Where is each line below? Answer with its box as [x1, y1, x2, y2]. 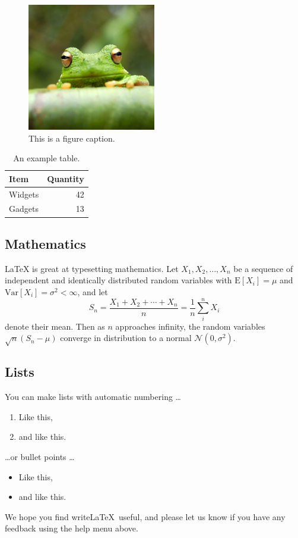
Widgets [9, 187, 39, 200]
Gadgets [9, 202, 39, 215]
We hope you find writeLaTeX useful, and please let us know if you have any [5, 510, 286, 523]
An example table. [13, 152, 80, 164]
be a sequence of [233, 262, 293, 274]
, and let [77, 285, 108, 298]
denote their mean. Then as [5, 320, 105, 332]
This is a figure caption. [28, 132, 115, 144]
